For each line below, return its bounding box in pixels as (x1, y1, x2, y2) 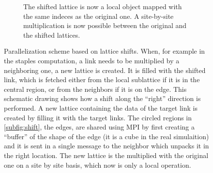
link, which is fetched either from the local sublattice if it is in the (4, 74, 200, 85)
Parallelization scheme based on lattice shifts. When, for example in (4, 46, 205, 56)
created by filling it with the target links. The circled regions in (4, 112, 192, 122)
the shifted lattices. (23, 29, 80, 40)
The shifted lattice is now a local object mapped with (23, 1, 182, 11)
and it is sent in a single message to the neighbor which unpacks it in (4, 141, 209, 151)
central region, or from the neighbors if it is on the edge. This (4, 84, 187, 94)
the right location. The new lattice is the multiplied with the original (4, 150, 209, 160)
